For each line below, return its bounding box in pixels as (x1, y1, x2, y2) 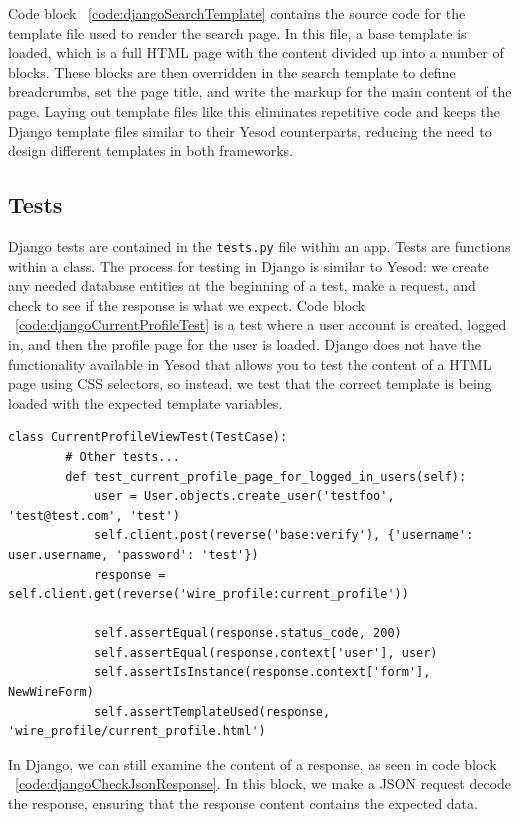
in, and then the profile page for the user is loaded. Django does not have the (8, 333, 482, 354)
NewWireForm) (8, 685, 94, 700)
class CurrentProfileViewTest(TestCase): (8, 430, 288, 445)
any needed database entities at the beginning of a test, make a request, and (8, 275, 476, 296)
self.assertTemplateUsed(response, (93, 704, 331, 719)
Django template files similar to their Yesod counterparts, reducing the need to (8, 120, 492, 141)
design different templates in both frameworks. (8, 140, 294, 161)
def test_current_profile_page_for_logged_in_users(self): (65, 469, 467, 484)
